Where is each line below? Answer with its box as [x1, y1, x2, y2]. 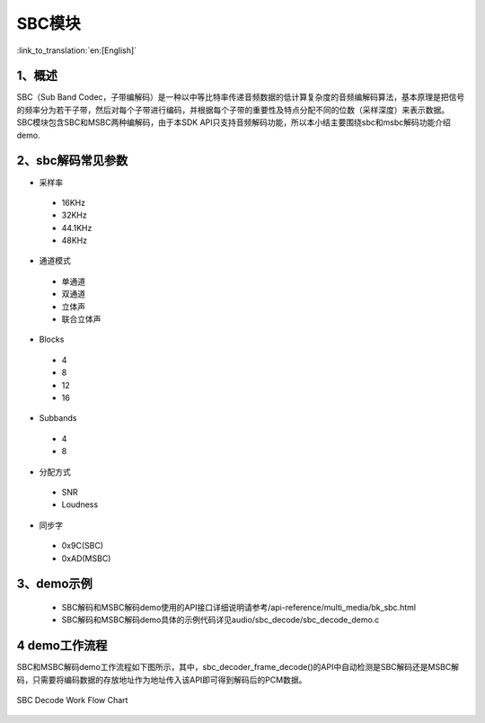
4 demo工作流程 [16, 638, 108, 654]
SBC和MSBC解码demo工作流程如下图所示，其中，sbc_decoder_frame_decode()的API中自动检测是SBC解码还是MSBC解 [16, 662, 460, 673]
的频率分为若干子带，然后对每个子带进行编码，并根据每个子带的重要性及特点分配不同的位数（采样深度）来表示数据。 [16, 104, 449, 115]
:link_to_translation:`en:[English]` [16, 45, 137, 56]
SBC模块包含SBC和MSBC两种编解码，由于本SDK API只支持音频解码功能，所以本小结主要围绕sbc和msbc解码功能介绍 [16, 117, 451, 128]
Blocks [39, 334, 65, 345]
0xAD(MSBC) [61, 553, 111, 564]
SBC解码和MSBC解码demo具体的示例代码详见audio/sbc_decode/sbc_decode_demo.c [61, 614, 380, 625]
